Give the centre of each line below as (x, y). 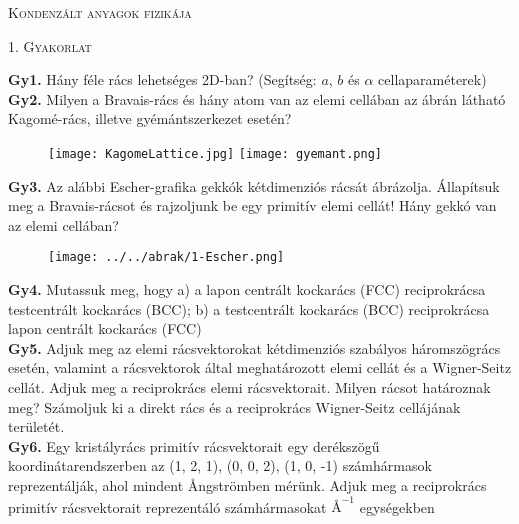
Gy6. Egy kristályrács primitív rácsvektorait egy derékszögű (194, 445)
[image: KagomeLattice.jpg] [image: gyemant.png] (215, 153)
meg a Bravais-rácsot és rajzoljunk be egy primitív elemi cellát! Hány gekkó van (252, 205)
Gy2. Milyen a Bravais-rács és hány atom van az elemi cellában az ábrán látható (257, 98)
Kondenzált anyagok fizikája (100, 12)
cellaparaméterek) (432, 79)
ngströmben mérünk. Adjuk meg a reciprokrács (342, 485)
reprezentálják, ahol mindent (96, 485)
